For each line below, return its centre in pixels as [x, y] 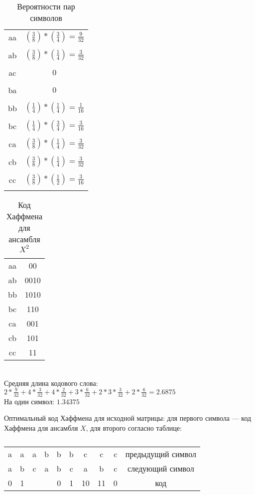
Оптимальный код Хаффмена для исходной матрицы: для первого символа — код [128, 418]
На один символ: [29, 401]
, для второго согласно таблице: [134, 427]
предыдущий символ [161, 454]
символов [46, 18]
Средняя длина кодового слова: [51, 383]
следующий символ [161, 469]
